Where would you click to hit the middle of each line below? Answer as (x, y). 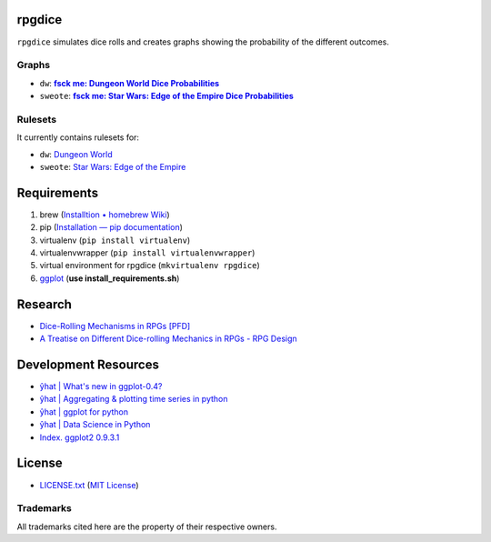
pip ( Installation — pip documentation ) (111, 227)
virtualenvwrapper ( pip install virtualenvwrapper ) (147, 253)
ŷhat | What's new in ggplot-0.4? (101, 386)
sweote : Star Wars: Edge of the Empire (113, 166)
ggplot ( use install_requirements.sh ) (110, 278)
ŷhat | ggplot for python (84, 412)
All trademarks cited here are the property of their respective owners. (147, 527)
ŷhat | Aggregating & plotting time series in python (134, 399)
